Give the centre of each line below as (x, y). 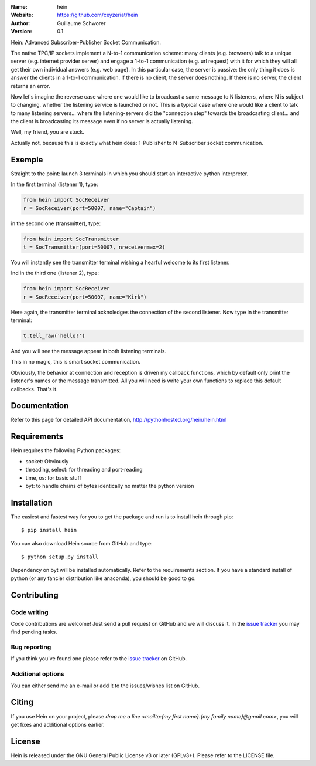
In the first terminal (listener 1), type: (54, 184)
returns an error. (30, 86)
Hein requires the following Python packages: (66, 450)
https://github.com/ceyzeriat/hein (97, 15)
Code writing (30, 612)
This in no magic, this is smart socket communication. (75, 362)
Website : (22, 15)
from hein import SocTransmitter (71, 239)
